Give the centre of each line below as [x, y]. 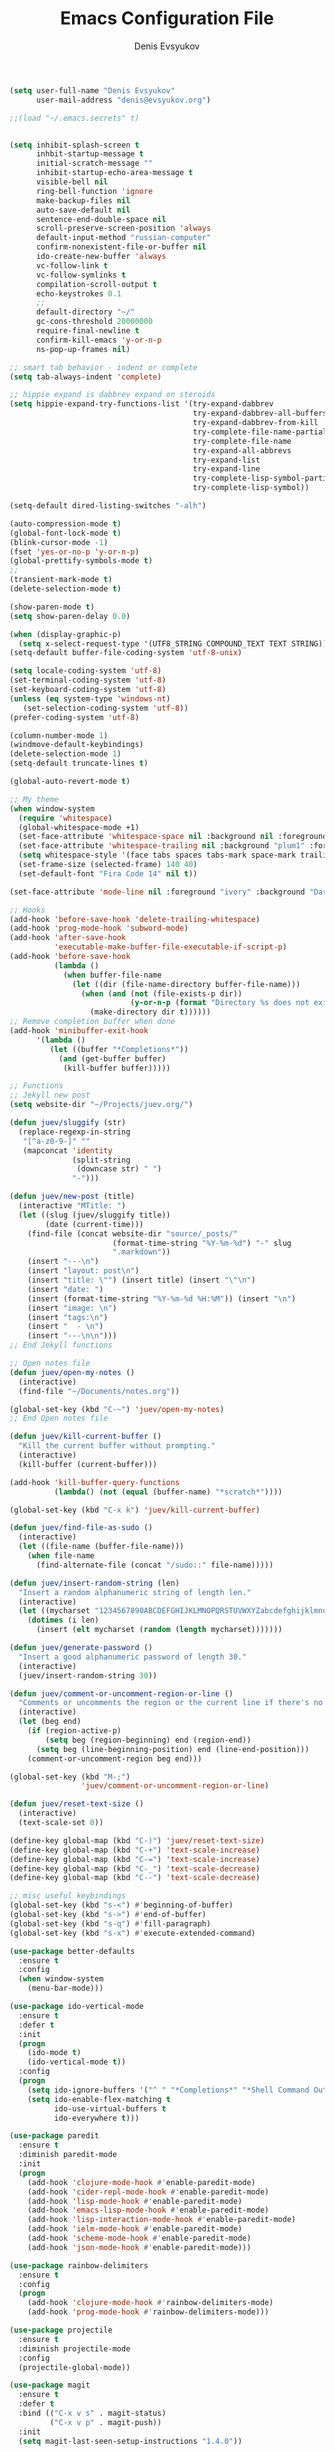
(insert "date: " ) [65, 1289]
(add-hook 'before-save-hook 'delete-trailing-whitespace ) [135, 919]
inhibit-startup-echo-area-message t [114, 173]
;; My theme [34, 799]
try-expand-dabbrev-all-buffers [260, 413]
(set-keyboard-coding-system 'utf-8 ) [88, 690]
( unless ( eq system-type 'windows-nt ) [90, 698]
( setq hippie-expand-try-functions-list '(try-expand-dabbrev [141, 404]
